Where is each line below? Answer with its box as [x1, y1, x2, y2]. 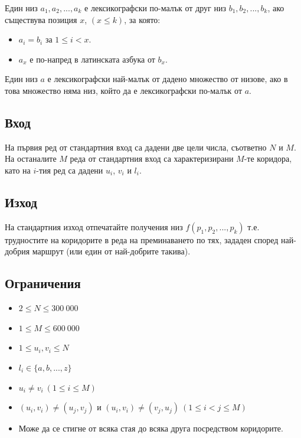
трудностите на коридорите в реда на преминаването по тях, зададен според [5, 233, 279, 246]
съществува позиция [5, 13, 77, 25]
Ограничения [5, 274, 81, 292]
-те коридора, [244, 152, 292, 165]
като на [5, 164, 31, 176]
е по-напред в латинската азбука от [30, 53, 155, 65]
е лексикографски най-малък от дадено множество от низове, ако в [47, 73, 288, 85]
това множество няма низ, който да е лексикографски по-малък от [5, 84, 243, 96]
